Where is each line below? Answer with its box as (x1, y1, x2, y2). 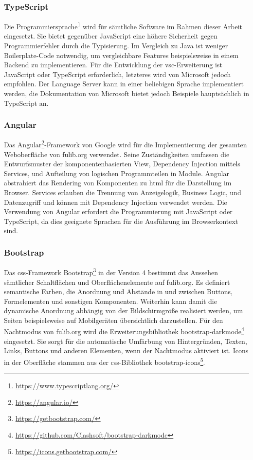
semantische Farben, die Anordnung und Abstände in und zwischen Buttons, (4, 286, 233, 297)
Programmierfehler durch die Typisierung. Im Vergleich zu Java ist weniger (4, 40, 228, 51)
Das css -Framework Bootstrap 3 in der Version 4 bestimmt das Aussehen (4, 266, 218, 277)
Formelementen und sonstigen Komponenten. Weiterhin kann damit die (4, 296, 217, 306)
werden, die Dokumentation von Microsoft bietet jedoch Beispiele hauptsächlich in (4, 88, 249, 99)
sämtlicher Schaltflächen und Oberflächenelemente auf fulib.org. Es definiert (4, 277, 230, 287)
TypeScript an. (4, 98, 49, 108)
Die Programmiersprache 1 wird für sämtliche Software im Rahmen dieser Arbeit (4, 20, 242, 31)
